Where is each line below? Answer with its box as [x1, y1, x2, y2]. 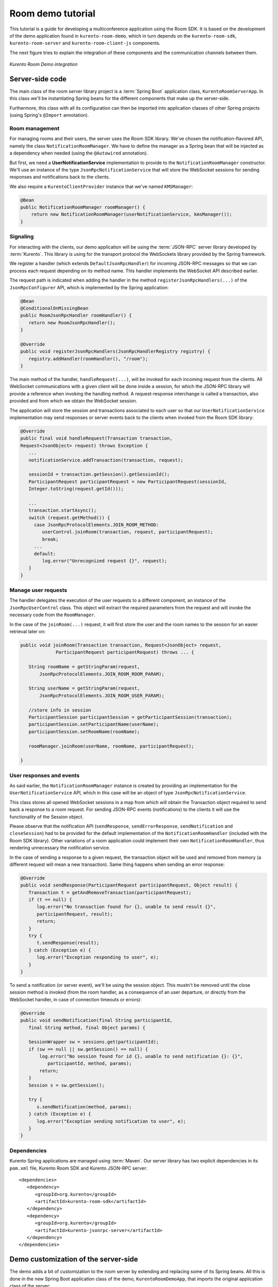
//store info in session [28, 707, 91, 713]
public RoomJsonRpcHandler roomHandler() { [20, 312, 132, 319]
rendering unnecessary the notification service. [9, 845, 111, 851]
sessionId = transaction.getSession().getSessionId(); [28, 472, 170, 477]
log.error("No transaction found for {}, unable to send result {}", [37, 904, 216, 910]
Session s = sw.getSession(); [28, 1082, 105, 1088]
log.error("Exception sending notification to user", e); [37, 1118, 186, 1124]
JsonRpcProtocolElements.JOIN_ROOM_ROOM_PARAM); [39, 671, 165, 677]
